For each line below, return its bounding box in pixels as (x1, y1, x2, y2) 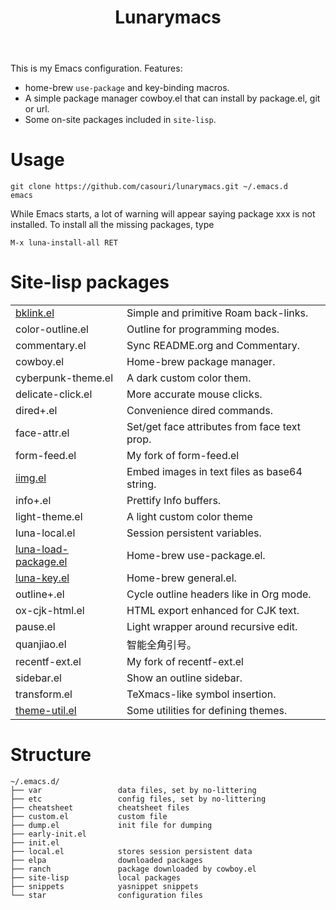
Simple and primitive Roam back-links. (126, 306, 309, 320)
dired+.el (15, 404, 58, 418)
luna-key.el (15, 571, 70, 585)
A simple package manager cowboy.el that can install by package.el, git (24, 92, 321, 105)
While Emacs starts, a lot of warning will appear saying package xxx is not (10, 208, 316, 220)
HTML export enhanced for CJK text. (126, 604, 300, 618)
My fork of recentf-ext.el (126, 655, 244, 669)
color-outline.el (15, 322, 89, 336)
